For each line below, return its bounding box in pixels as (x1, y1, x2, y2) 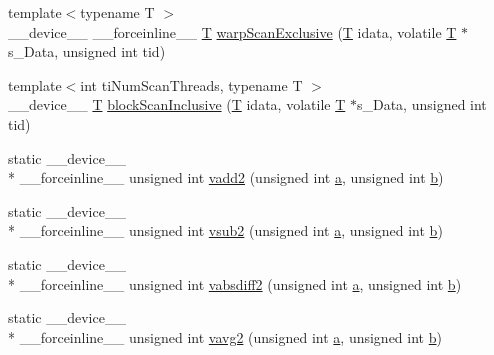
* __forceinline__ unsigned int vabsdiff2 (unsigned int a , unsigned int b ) (8, 273, 462, 294)
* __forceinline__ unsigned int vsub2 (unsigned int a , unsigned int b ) (8, 220, 443, 241)
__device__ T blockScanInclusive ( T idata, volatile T (8, 94, 346, 115)
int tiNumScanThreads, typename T (80, 74, 303, 95)
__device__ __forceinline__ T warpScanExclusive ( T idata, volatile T (8, 21, 457, 42)
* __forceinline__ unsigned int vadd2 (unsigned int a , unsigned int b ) (8, 167, 444, 188)
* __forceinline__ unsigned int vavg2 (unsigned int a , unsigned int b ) (8, 326, 442, 347)
